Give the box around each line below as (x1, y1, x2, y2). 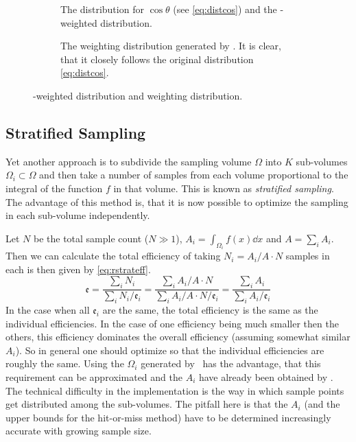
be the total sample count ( (33, 231, 149, 245)
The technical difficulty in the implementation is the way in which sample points (5, 383, 344, 397)
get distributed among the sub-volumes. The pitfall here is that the (5, 397, 288, 411)
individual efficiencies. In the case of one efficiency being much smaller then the (5, 316, 339, 330)
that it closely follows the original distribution (60, 51, 254, 66)
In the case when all (5, 302, 90, 316)
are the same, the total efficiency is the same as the (102, 302, 318, 316)
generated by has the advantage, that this (141, 356, 321, 371)
